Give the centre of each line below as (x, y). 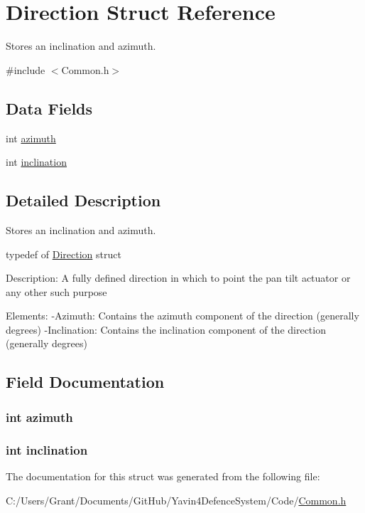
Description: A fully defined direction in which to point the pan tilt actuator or (178, 278)
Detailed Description (83, 200)
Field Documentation (85, 382)
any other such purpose (56, 291)
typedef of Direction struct (64, 254)
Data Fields (49, 108)
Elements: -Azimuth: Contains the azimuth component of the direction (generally (182, 316)
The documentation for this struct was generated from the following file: (163, 476)
